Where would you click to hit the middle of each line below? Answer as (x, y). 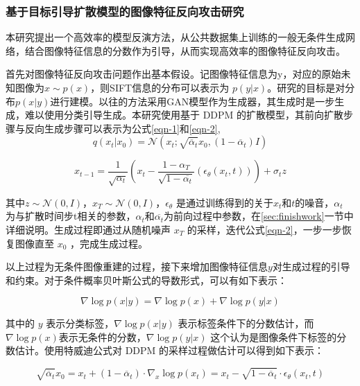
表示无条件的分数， (102, 336)
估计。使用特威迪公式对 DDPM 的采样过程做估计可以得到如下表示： (170, 350)
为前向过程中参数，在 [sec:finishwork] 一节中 (259, 216)
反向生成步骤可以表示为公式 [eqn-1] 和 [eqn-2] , (122, 128)
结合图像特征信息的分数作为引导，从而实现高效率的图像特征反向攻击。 (185, 50)
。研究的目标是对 (306, 87)
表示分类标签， (80, 323)
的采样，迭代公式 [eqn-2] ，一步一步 (264, 229)
